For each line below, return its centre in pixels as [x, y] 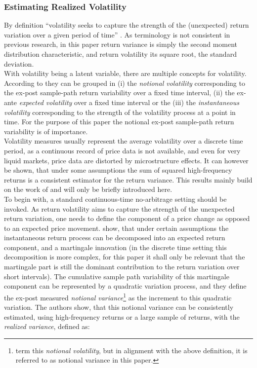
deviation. [19, 63]
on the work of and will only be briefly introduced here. [88, 189]
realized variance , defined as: [47, 326]
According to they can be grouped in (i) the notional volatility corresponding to [125, 83]
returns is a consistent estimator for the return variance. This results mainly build [128, 179]
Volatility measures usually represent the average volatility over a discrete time [124, 141]
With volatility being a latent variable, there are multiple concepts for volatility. [125, 73]
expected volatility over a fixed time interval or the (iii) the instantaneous [129, 102]
